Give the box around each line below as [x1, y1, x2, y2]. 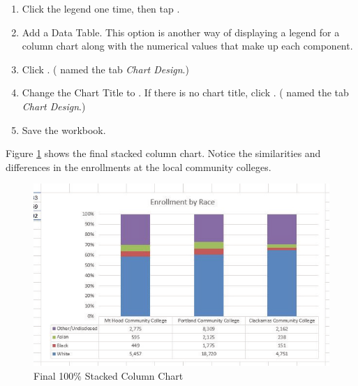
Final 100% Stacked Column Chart [33, 369, 184, 383]
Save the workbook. [22, 122, 106, 137]
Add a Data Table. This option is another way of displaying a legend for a [22, 24, 340, 39]
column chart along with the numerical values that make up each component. [22, 38, 353, 53]
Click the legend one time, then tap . [22, 1, 180, 15]
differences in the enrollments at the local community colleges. [6, 159, 271, 174]
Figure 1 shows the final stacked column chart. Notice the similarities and [6, 146, 321, 161]
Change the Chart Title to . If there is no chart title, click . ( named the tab [22, 85, 349, 100]
